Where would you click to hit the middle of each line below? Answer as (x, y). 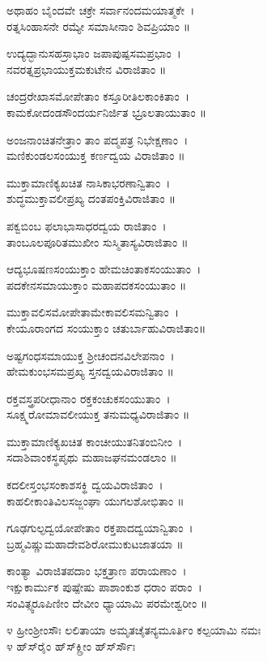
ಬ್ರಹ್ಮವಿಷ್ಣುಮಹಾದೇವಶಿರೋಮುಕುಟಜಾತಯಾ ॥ (95, 543)
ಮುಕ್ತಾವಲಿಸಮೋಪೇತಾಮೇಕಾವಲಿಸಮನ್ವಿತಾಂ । (93, 312)
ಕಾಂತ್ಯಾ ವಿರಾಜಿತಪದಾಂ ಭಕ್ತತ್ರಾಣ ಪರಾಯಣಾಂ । (97, 571)
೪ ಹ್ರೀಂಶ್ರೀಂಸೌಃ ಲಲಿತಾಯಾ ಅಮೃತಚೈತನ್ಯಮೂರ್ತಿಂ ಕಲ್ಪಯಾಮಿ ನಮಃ (134, 630)
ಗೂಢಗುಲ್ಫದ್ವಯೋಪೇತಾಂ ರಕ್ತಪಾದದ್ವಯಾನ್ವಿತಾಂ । (100, 528)
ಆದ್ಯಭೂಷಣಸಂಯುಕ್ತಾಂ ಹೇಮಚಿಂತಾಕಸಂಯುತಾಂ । (104, 269)
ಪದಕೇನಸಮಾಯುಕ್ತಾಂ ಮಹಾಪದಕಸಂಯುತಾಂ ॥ (97, 284)
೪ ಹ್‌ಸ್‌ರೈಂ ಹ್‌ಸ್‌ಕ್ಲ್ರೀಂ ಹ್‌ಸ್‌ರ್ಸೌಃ (71, 645)
